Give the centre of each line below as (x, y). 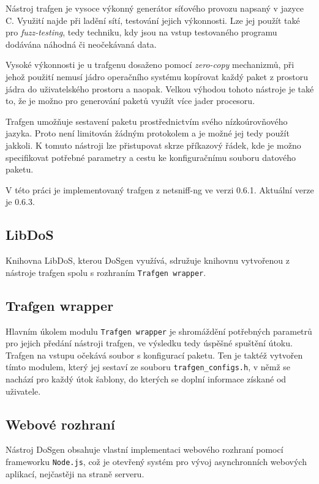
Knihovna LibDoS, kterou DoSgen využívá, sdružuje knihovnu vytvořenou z (148, 260)
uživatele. (23, 391)
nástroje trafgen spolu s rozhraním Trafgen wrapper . (106, 272)
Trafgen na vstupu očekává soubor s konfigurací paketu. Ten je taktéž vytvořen (154, 355)
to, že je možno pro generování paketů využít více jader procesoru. (130, 101)
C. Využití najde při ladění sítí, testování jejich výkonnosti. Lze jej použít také (153, 20)
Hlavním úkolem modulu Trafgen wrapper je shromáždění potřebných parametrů (159, 331)
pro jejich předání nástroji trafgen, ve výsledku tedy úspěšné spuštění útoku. (149, 343)
